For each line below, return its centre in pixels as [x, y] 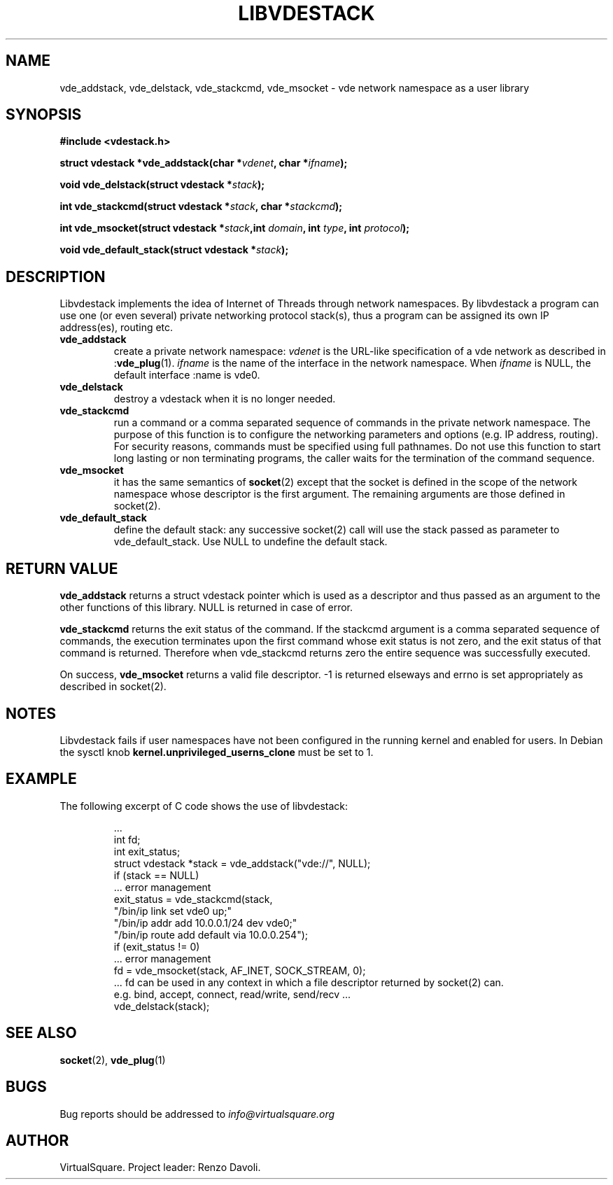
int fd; [127, 839]
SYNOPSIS [44, 115]
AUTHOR [37, 1140]
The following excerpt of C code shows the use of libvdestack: [204, 806]
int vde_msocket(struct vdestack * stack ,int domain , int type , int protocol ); [235, 228]
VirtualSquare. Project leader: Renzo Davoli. [160, 1168]
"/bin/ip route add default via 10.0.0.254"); [211, 934]
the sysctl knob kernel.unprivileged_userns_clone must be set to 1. [217, 752]
